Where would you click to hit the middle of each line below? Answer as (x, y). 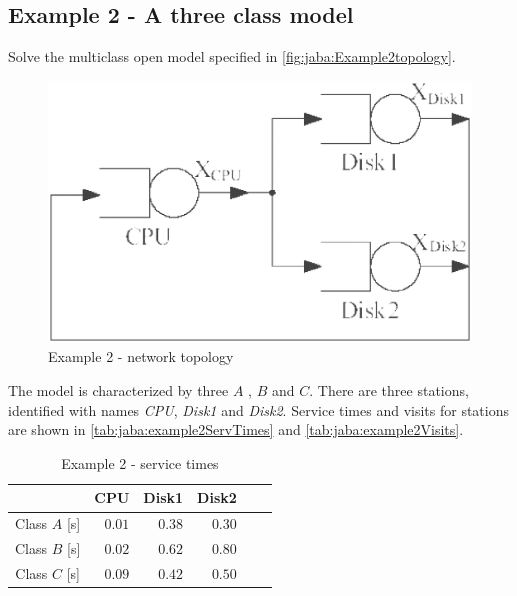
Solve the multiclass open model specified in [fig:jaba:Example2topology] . (232, 56)
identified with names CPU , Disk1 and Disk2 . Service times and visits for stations (259, 409)
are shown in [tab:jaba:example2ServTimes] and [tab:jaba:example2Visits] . (236, 429)
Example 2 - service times (140, 462)
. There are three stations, (389, 390)
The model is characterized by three (118, 390)
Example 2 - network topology (141, 356)
